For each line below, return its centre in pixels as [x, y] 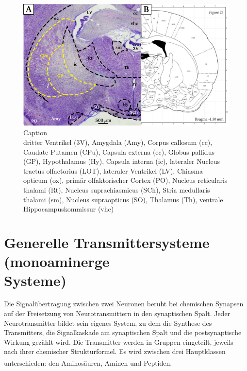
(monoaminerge [57, 261]
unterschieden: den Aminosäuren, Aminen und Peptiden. [88, 362]
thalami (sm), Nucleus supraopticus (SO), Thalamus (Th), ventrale [123, 199]
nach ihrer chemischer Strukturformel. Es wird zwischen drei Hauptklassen [115, 351]
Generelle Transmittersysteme [107, 242]
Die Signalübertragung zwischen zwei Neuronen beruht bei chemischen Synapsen [124, 304]
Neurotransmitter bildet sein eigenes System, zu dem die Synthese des [108, 323]
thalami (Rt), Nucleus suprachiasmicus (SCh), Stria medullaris [117, 190]
